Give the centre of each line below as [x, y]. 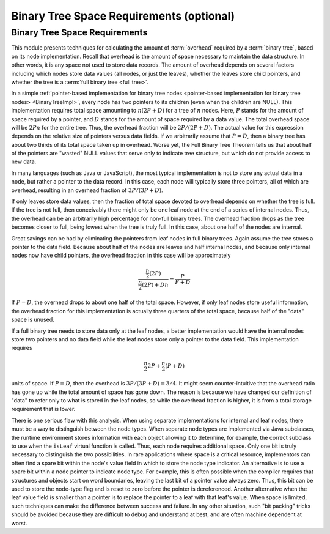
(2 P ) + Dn [155, 285]
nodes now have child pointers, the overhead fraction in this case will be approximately [121, 255]
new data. [24, 161]
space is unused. [33, 320]
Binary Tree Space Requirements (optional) [123, 16]
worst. [19, 523]
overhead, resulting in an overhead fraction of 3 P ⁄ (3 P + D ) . [87, 190]
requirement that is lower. [43, 409]
